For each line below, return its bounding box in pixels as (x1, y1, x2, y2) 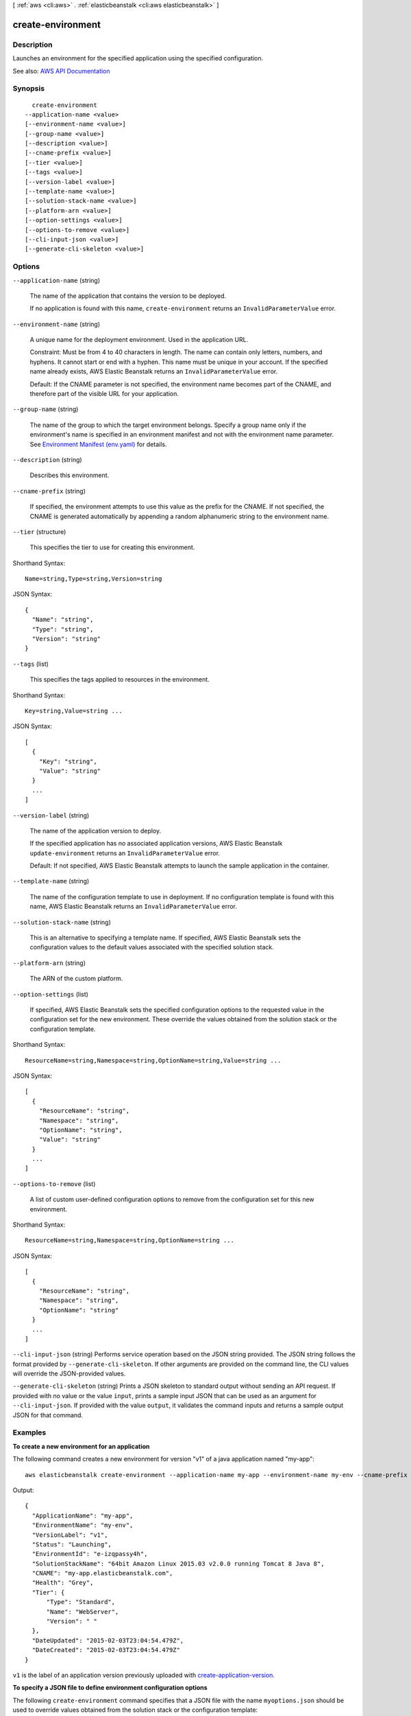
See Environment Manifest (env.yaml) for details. (29, 440, 167, 448)
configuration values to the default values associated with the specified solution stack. (29, 943, 274, 951)
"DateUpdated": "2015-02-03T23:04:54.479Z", (32, 1636, 184, 1644)
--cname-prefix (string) (12, 487, 86, 495)
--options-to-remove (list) (12, 1179, 96, 1187)
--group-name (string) (12, 405, 79, 413)
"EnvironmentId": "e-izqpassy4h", (32, 1550, 148, 1558)
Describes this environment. (29, 471, 110, 480)
